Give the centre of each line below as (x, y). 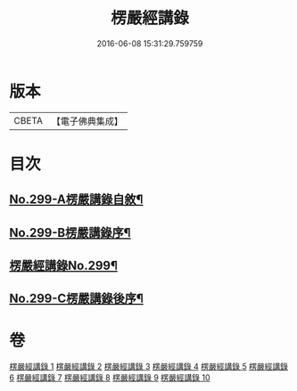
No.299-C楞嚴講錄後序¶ (77, 299)
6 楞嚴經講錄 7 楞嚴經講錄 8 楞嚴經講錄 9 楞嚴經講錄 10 (110, 378)
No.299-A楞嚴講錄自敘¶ (76, 200)
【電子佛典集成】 (87, 121)
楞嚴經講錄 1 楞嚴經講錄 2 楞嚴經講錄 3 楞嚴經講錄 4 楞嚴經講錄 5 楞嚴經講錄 (148, 367)
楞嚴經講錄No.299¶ (63, 266)
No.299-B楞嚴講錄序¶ (70, 232)
